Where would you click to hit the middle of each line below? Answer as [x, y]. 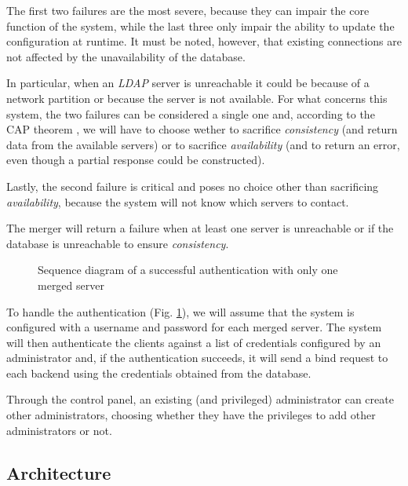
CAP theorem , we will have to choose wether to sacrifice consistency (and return [202, 129]
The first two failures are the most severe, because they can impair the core [188, 10]
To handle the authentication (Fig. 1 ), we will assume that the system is [180, 311]
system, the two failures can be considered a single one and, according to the [191, 113]
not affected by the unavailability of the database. [126, 56]
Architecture [59, 472]
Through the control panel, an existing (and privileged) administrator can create [200, 399]
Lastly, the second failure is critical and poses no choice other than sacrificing [193, 186]
